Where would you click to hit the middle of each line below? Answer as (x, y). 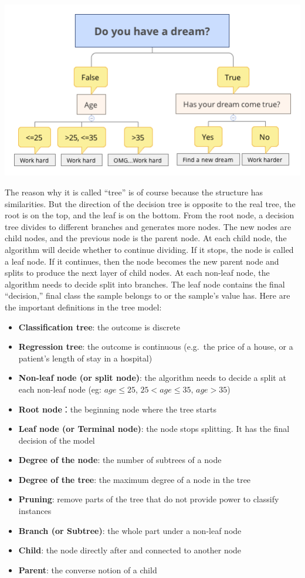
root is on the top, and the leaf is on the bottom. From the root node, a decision (150, 215)
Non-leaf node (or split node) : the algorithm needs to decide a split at (152, 378)
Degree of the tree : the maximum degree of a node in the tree (135, 479)
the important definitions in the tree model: (83, 307)
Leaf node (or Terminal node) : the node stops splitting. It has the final (154, 429)
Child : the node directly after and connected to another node (130, 550)
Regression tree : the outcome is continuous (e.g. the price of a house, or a (156, 347)
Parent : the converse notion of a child (88, 569)
